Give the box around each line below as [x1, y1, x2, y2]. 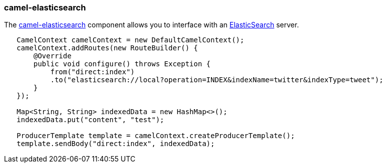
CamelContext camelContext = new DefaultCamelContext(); [16, 36, 244, 44]
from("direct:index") [50, 68, 135, 76]
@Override [33, 52, 71, 60]
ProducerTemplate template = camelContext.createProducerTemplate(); [16, 132, 295, 140]
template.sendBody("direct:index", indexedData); [16, 140, 215, 148]
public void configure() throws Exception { [33, 60, 211, 68]
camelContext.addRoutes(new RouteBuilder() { [16, 44, 198, 52]
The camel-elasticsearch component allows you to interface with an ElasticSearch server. [4, 20, 299, 29]
